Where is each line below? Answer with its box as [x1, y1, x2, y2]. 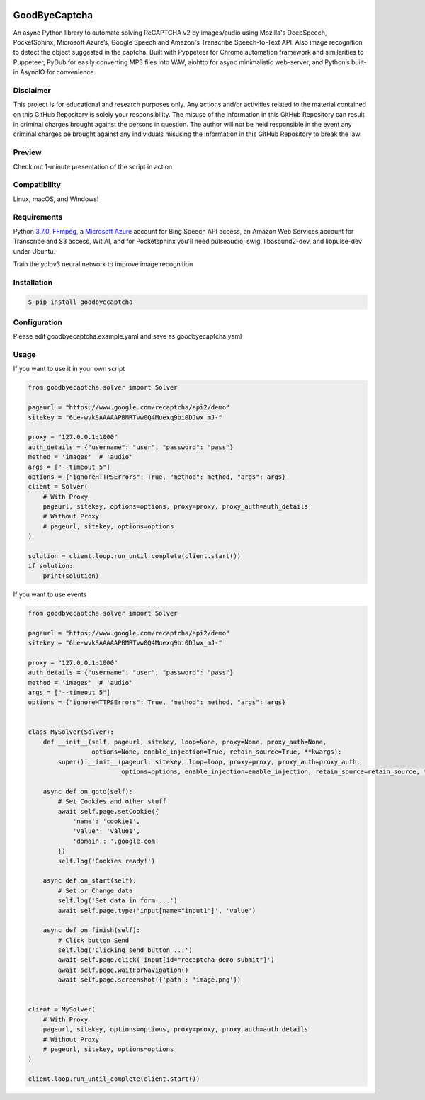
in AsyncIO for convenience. [13, 68, 96, 76]
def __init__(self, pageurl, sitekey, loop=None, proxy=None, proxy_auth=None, [42, 737, 327, 746]
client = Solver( [28, 482, 89, 491]
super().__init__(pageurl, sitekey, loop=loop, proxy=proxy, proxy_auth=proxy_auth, [57, 758, 361, 766]
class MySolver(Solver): [28, 728, 115, 736]
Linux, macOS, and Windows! [13, 195, 99, 203]
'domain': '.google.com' [72, 837, 159, 845]
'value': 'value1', [72, 827, 141, 835]
